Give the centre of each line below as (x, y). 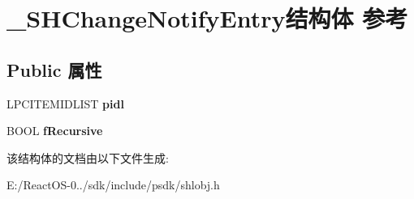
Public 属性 (54, 69)
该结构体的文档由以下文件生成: (88, 157)
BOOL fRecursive (55, 131)
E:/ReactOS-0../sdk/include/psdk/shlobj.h (113, 185)
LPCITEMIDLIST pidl (65, 103)
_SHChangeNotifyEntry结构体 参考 (207, 18)
